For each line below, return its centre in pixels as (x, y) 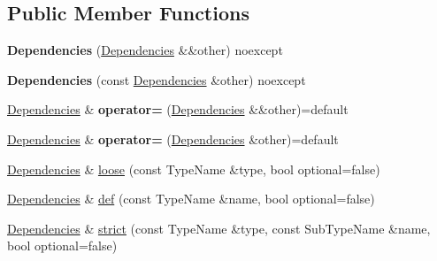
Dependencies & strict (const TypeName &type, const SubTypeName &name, (219, 228)
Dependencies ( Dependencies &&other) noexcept (145, 50)
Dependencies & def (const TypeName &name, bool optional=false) (191, 199)
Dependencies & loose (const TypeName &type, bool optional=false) (194, 169)
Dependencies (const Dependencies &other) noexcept (157, 79)
